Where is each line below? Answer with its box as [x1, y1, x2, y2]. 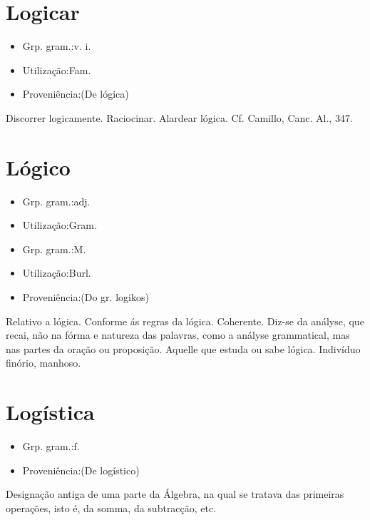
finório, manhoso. [6, 355, 81, 370]
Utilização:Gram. [22, 218, 97, 233]
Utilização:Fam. [22, 62, 91, 77]
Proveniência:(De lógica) [22, 86, 129, 101]
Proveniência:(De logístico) [22, 462, 140, 477]
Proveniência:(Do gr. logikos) [22, 290, 149, 304]
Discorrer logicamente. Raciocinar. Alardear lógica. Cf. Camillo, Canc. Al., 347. [6, 110, 353, 125]
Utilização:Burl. [22, 265, 91, 280]
